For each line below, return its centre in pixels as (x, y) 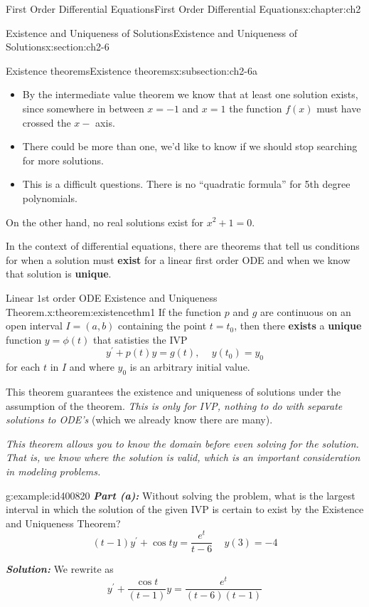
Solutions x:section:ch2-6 (58, 47)
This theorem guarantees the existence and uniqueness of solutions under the (173, 391)
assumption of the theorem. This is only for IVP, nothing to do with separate (174, 405)
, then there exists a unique (298, 326)
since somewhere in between (83, 108)
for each (23, 367)
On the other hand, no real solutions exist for (105, 222)
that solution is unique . (59, 274)
